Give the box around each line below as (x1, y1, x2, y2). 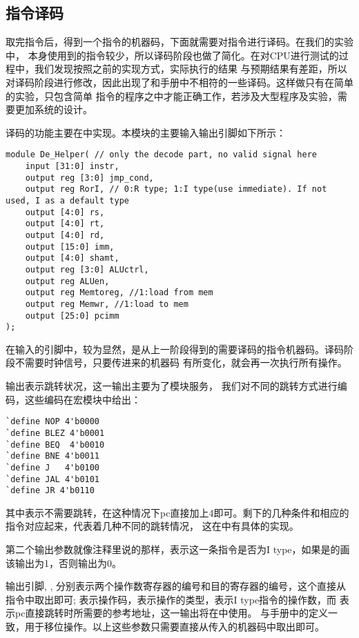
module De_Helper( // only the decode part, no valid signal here (6, 150, 318, 160)
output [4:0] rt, (25, 219, 105, 229)
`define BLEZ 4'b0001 (6, 428, 105, 438)
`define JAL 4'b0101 (6, 474, 100, 484)
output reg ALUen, (25, 276, 110, 286)
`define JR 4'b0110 (6, 486, 95, 496)
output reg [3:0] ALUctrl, (25, 264, 149, 275)
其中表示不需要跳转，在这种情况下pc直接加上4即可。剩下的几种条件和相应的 (6, 505, 349, 519)
